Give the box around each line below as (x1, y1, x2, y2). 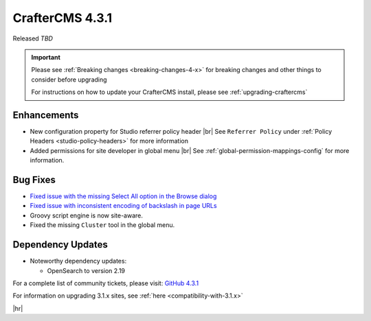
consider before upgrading (31, 75, 107, 84)
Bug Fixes (12, 174, 56, 185)
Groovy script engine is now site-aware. (30, 211, 144, 219)
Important (31, 53, 61, 61)
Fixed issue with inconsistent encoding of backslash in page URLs (30, 202, 217, 210)
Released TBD (12, 34, 53, 43)
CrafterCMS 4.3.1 (12, 10, 113, 25)
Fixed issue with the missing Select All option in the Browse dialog (30, 192, 217, 200)
